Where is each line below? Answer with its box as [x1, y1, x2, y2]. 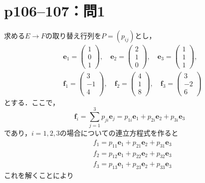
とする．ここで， [4, 97, 60, 107]
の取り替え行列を [45, 30, 102, 41]
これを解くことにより [4, 170, 74, 181]
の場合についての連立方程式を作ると [59, 128, 179, 138]
